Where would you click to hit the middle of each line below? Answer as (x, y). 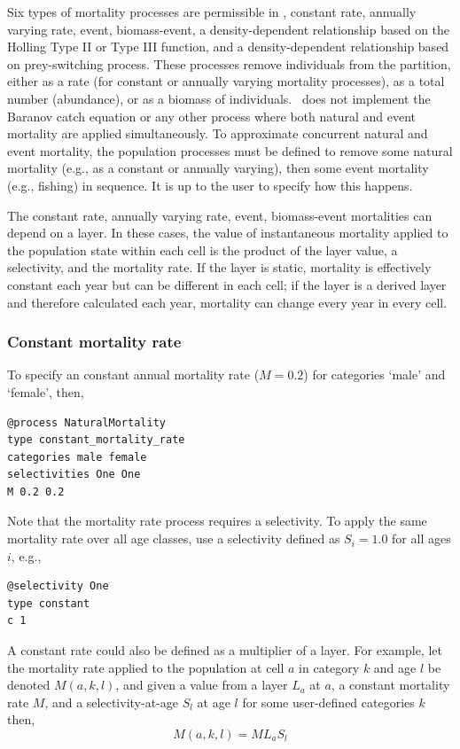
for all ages (421, 538)
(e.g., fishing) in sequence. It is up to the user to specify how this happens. (210, 185)
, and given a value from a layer (202, 685)
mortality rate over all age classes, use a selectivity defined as (174, 538)
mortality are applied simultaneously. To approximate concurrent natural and (218, 133)
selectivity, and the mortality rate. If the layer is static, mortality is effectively (219, 267)
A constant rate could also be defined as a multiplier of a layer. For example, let (225, 650)
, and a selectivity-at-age (111, 702)
